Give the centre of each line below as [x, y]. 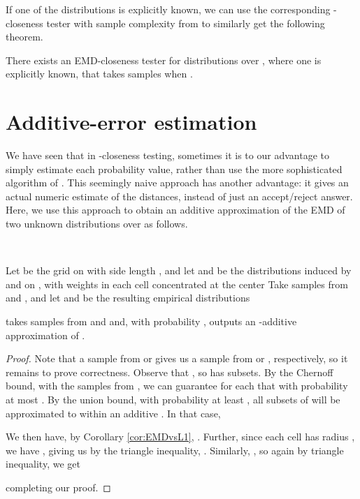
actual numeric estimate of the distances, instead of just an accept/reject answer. [179, 196]
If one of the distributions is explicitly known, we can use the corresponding [168, 9]
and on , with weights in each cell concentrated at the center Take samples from [177, 284]
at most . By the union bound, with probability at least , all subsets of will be [173, 399]
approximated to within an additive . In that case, [113, 413]
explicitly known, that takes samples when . [99, 74]
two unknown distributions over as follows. [97, 224]
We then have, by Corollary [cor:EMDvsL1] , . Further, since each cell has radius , [180, 437]
